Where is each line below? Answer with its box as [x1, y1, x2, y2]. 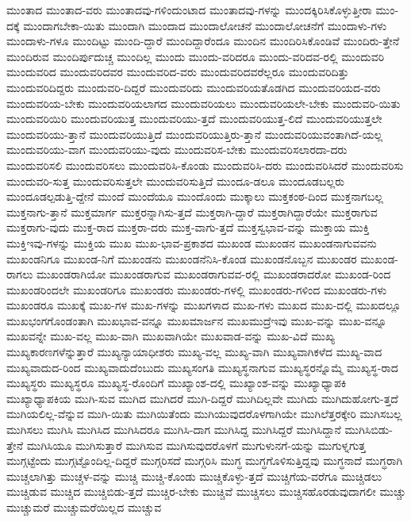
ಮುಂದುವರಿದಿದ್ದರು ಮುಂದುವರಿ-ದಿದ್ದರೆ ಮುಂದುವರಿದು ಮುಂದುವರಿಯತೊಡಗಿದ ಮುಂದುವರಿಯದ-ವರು [6, 79, 381, 95]
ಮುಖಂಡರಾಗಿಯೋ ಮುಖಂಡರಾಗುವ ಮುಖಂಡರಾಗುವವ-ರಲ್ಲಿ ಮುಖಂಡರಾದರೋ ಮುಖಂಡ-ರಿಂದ [36, 266, 391, 282]
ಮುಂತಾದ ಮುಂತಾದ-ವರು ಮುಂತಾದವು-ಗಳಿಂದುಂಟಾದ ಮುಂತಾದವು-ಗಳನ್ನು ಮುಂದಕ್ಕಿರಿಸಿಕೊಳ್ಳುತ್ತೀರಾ [6, 2, 372, 17]
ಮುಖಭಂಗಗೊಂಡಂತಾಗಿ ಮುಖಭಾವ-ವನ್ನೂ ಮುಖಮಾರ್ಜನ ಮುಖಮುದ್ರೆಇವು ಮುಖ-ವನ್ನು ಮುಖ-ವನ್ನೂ [6, 312, 387, 328]
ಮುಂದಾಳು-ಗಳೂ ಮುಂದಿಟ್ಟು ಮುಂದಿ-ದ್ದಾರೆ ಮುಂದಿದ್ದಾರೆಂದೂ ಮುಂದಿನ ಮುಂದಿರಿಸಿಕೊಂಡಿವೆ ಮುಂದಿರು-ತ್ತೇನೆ [6, 33, 400, 49]
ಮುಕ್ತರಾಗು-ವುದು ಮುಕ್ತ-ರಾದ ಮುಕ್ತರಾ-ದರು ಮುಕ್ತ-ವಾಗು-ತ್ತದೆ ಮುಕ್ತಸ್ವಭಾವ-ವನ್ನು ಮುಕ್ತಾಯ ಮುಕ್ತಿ [6, 219, 370, 236]
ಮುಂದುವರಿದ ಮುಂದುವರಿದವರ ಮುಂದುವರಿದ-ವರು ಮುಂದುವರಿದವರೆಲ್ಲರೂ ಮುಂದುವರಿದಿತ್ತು [6, 63, 349, 80]
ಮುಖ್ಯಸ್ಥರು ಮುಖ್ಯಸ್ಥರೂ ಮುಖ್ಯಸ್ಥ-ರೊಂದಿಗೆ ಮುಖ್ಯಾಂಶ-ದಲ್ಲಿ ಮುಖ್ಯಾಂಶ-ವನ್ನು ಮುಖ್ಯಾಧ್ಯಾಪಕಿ [6, 374, 347, 391]
